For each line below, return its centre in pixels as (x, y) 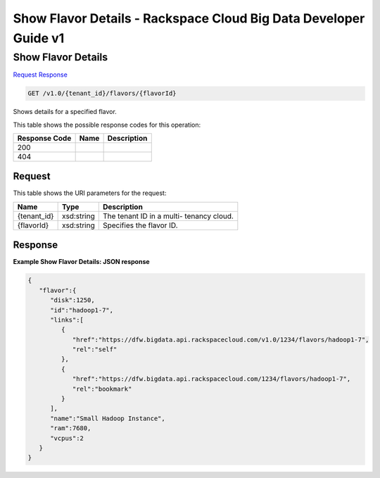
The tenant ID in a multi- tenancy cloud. (168, 216)
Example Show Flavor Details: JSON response (82, 262)
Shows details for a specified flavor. (65, 112)
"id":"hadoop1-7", (82, 310)
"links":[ (67, 320)
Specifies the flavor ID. (140, 225)
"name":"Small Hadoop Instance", (108, 418)
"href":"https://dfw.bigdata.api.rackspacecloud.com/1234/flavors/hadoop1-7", (211, 379)
